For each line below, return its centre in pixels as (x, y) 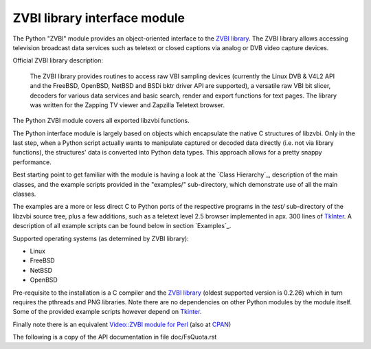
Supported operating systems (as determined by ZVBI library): (101, 238)
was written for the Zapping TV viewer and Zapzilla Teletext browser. (127, 105)
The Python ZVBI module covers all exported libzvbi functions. (101, 121)
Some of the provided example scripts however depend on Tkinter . (107, 312)
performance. (32, 162)
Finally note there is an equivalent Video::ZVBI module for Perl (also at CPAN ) (122, 324)
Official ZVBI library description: (58, 60)
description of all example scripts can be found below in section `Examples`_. (122, 226)
